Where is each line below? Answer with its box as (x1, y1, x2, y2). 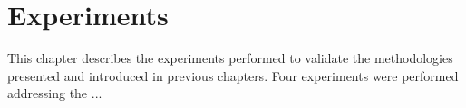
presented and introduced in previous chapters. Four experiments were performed (7, 66, 459, 85)
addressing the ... (7, 84, 102, 103)
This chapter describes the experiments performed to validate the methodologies (7, 49, 453, 67)
